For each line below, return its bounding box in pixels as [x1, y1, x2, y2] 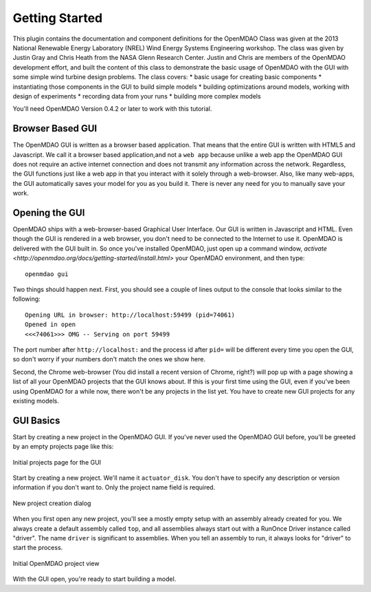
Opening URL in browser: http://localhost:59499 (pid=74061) [25, 310, 235, 319]
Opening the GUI [12, 207, 85, 218]
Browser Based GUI [12, 123, 98, 134]
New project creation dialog [12, 499, 91, 507]
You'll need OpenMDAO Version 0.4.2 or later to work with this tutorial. [12, 105, 212, 113]
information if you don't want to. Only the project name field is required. [12, 483, 216, 491]
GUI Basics [12, 414, 60, 426]
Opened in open [25, 321, 76, 328]
